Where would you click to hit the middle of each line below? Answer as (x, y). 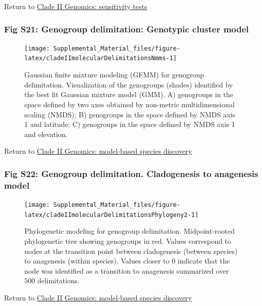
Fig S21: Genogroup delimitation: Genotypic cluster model (126, 29)
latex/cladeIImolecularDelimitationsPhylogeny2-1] (111, 215)
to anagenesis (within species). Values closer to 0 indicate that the (127, 261)
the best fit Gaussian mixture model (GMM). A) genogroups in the (129, 94)
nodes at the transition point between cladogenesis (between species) (131, 251)
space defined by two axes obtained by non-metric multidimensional (129, 104)
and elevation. (46, 134)
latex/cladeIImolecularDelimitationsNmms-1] (101, 58)
